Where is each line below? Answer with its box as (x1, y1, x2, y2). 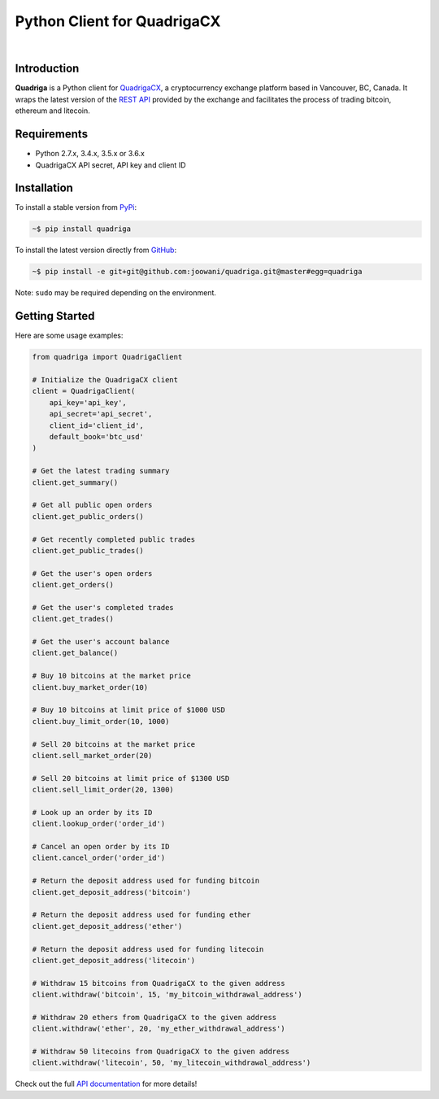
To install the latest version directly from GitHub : (15, 245, 177, 255)
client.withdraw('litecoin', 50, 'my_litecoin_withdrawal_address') (32, 1058, 311, 1067)
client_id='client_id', (49, 421, 144, 430)
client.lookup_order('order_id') (32, 819, 166, 829)
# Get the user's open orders (32, 569, 153, 578)
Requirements (15, 127, 89, 142)
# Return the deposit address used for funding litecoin (32, 944, 264, 953)
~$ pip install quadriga (32, 225, 132, 233)
